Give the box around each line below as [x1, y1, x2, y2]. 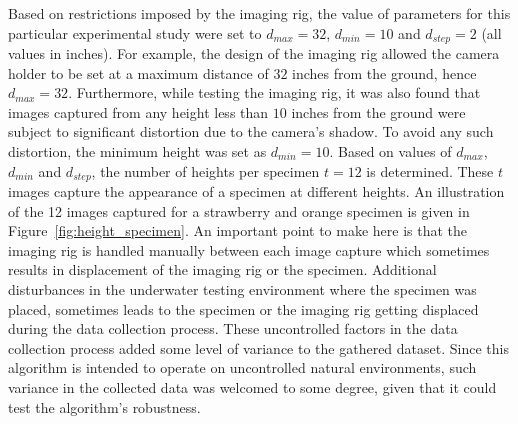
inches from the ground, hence [292, 62, 477, 83]
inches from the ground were [291, 101, 466, 122]
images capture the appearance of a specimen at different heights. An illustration [8, 181, 505, 202]
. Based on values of [329, 141, 452, 162]
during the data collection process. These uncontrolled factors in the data [8, 318, 458, 339]
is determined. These [366, 160, 494, 181]
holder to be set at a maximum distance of [8, 62, 269, 83]
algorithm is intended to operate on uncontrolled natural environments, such [8, 357, 477, 378]
